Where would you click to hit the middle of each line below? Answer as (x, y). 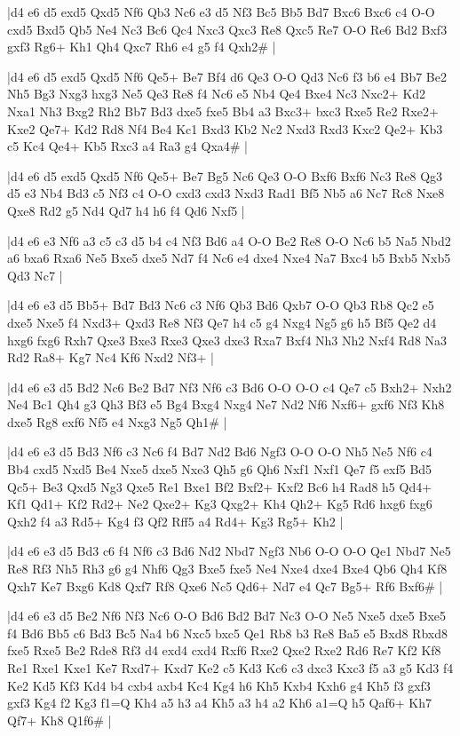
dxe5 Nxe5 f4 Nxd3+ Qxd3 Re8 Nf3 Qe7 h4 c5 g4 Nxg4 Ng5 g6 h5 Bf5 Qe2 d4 (222, 322)
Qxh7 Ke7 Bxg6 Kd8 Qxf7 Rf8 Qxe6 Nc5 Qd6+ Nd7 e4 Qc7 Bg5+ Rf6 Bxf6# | (225, 586)
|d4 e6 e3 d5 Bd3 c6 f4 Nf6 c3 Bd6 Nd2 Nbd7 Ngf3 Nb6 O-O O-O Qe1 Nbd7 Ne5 (229, 551)
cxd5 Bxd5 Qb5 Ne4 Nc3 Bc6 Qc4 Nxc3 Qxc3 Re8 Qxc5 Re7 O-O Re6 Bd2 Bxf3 (227, 29)
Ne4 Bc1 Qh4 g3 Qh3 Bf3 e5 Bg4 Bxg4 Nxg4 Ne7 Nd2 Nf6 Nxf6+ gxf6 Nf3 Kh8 (226, 404)
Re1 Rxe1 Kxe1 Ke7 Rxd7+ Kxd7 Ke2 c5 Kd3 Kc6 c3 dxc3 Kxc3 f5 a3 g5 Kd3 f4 (230, 668)
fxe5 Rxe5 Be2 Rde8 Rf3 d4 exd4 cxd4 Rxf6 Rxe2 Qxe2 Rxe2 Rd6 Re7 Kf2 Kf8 (224, 650)
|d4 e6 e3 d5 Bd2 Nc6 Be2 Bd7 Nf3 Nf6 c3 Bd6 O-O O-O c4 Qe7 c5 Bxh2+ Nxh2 (230, 387)
